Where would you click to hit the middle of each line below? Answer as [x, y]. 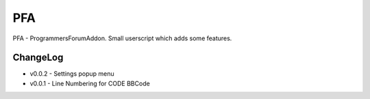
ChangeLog [38, 58]
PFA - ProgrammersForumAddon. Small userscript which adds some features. [122, 38]
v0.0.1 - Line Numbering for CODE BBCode [90, 83]
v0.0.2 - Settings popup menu [72, 74]
